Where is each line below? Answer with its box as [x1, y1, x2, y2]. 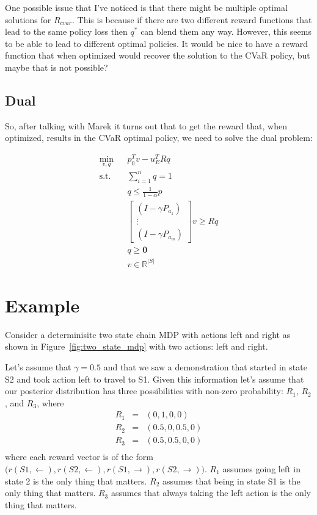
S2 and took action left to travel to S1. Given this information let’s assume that [5, 372, 304, 385]
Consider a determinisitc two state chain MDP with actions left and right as [5, 328, 291, 340]
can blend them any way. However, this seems [140, 25, 312, 38]
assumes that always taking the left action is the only [111, 486, 311, 499]
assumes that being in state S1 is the [162, 474, 301, 487]
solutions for [5, 13, 51, 26]
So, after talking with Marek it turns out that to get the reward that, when [5, 119, 287, 132]
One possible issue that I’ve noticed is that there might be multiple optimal [5, 1, 288, 13]
